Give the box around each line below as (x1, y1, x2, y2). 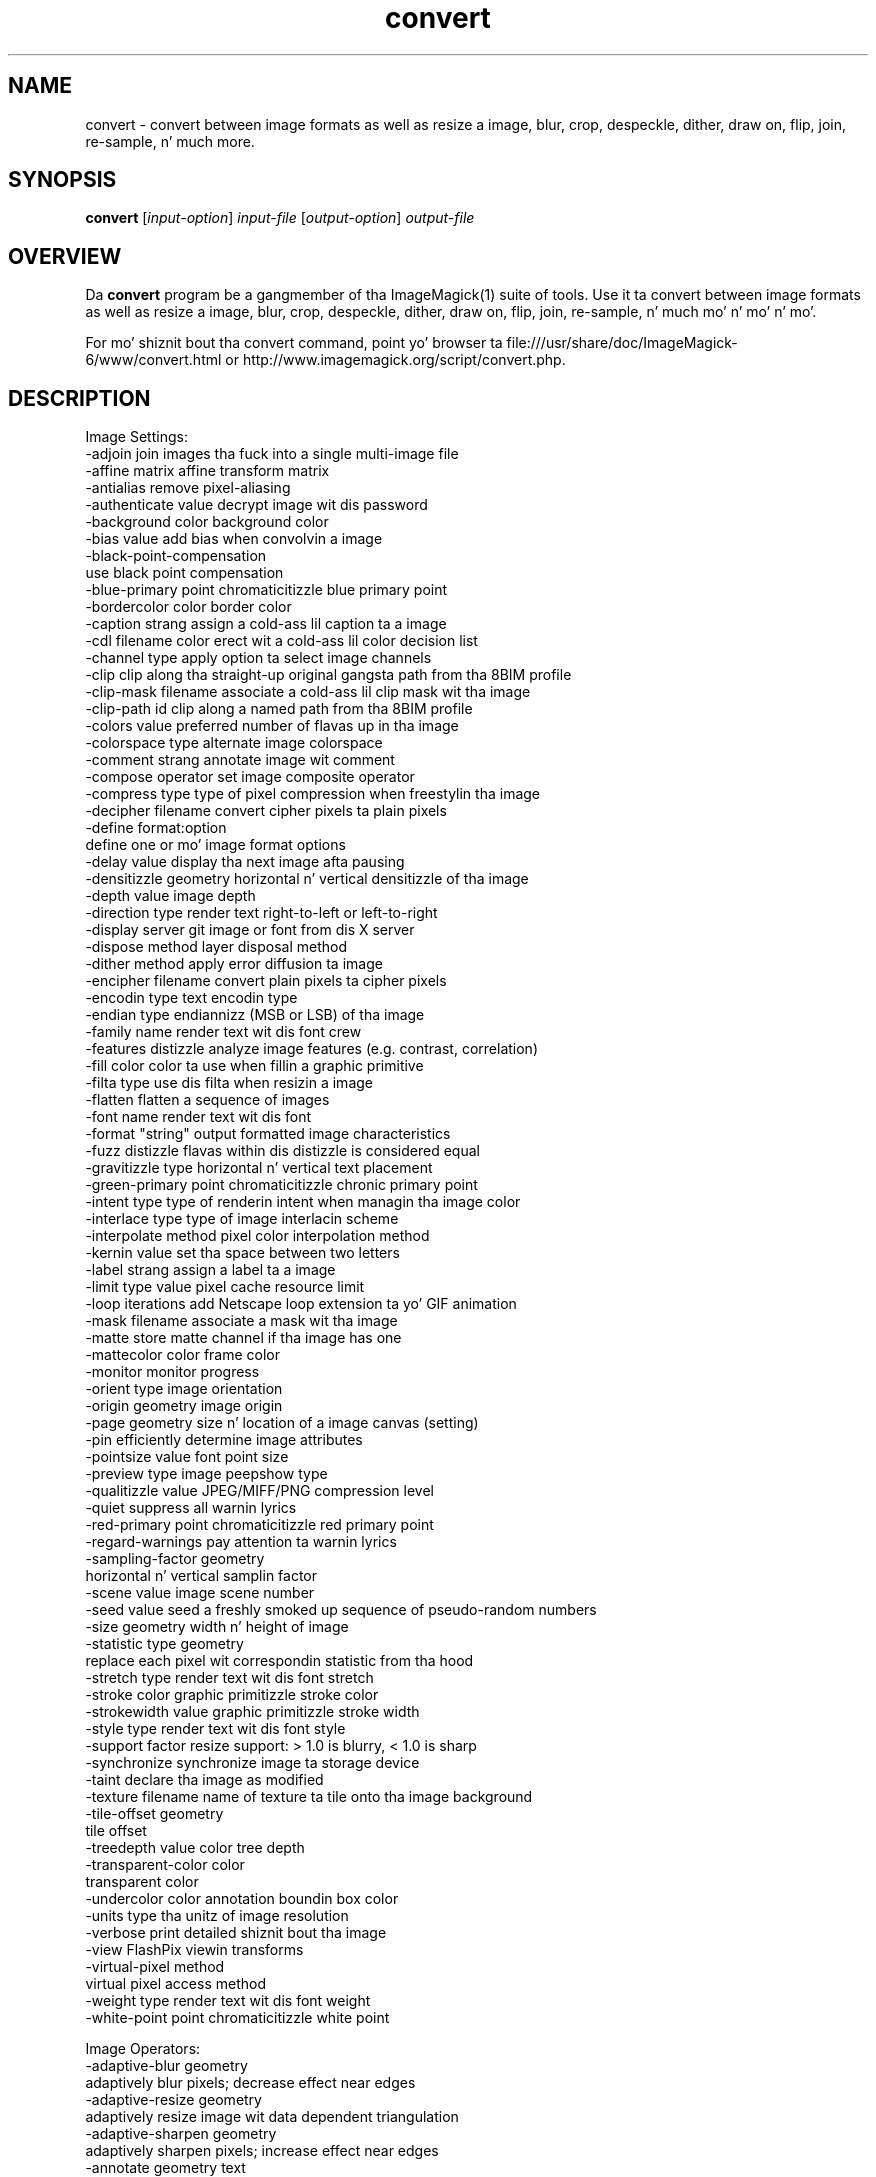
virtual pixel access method (85, 1975, 266, 1993)
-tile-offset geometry (85, 1805, 224, 1823)
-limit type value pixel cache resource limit (85, 1278, 365, 1296)
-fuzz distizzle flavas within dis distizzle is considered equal (85, 1142, 480, 1160)
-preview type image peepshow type (85, 1465, 328, 1483)
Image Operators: (85, 2040, 201, 2058)
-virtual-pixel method (85, 1958, 225, 1976)
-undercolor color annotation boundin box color (85, 1890, 399, 1908)
